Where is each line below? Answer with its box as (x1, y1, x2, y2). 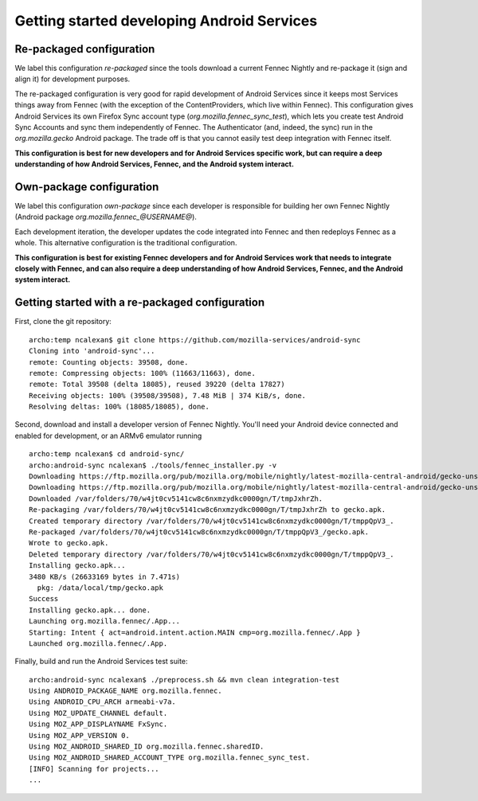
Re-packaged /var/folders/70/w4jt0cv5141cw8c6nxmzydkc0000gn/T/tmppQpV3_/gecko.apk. (29, 527, 370, 537)
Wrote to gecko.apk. (29, 538, 109, 548)
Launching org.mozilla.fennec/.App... (29, 617, 181, 626)
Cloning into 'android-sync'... (29, 346, 155, 356)
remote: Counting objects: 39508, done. (29, 358, 189, 366)
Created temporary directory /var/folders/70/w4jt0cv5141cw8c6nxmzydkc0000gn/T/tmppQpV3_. (29, 516, 394, 526)
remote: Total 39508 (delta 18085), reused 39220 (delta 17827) (29, 380, 286, 389)
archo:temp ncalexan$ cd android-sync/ (29, 450, 185, 459)
